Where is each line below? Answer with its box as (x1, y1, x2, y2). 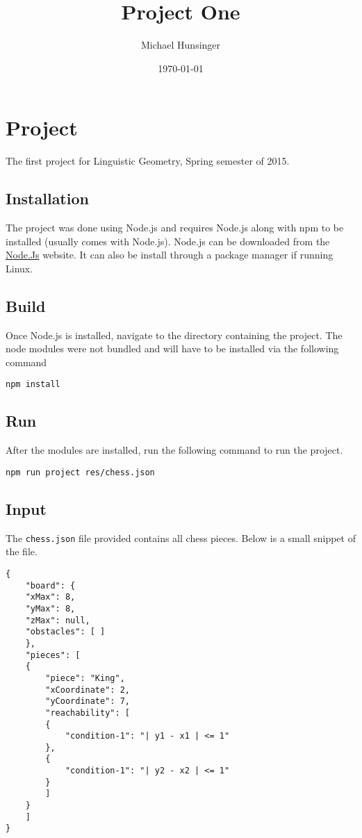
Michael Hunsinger (140, 38, 221, 52)
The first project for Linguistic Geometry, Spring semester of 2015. (6, 154, 290, 168)
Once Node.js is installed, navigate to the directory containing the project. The (6, 327, 343, 342)
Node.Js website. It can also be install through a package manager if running (6, 247, 334, 262)
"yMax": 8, (25, 603, 76, 614)
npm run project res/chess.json (6, 467, 155, 477)
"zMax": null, (25, 615, 90, 625)
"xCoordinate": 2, (45, 684, 130, 695)
